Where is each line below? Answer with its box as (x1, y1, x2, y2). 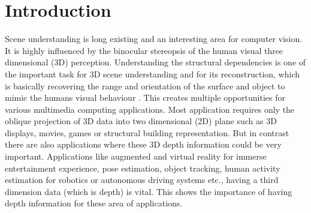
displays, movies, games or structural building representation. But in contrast (5, 126, 289, 139)
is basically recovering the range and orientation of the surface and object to (5, 79, 285, 92)
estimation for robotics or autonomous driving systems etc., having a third (5, 173, 279, 186)
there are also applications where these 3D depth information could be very (5, 138, 282, 151)
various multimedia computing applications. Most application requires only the (5, 103, 295, 115)
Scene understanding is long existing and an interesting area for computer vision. (5, 32, 303, 45)
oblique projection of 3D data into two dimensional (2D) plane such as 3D (5, 115, 277, 127)
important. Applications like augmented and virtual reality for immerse (5, 150, 267, 163)
